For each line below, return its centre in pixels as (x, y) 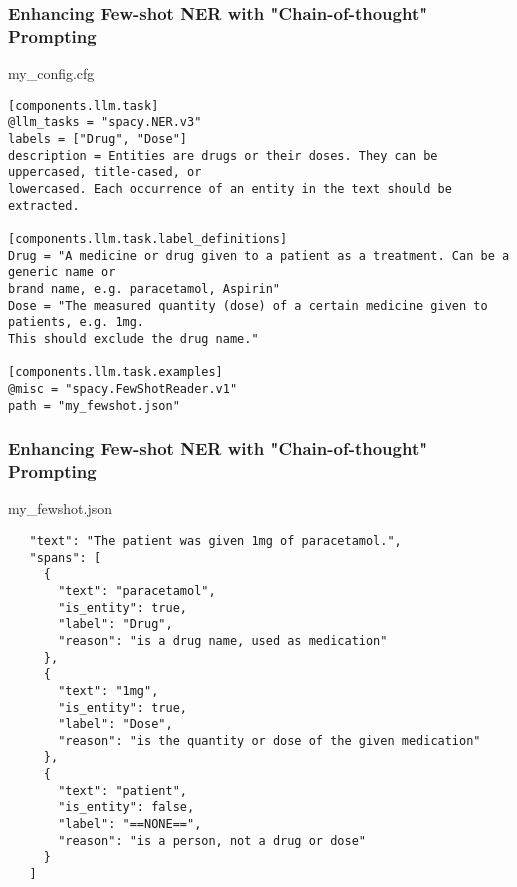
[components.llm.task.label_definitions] (148, 238)
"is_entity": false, (126, 807)
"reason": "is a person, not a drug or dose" (212, 840)
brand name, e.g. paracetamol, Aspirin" (144, 288)
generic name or (62, 272)
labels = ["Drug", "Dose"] (97, 139)
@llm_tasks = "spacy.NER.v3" (105, 122)
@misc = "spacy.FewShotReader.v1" (123, 388)
